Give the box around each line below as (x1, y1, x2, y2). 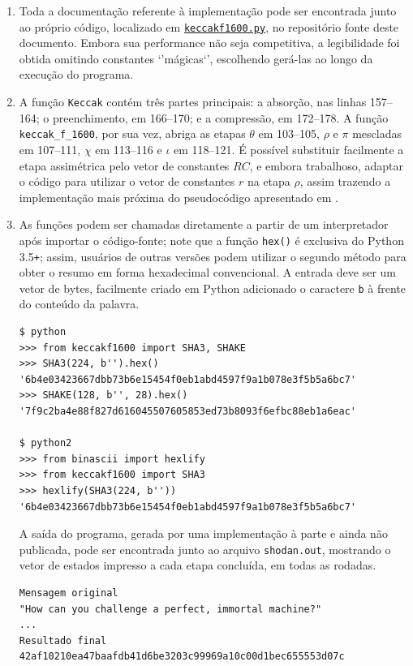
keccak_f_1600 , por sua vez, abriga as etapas (19, 125, 246, 142)
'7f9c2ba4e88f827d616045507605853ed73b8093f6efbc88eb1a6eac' (19, 406, 357, 418)
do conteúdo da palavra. (19, 295, 140, 312)
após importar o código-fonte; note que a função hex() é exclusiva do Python (19, 231, 404, 248)
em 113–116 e (95, 140, 162, 157)
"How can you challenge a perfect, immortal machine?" (19, 603, 322, 615)
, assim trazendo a (299, 173, 391, 190)
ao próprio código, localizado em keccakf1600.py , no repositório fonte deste (19, 18, 399, 35)
